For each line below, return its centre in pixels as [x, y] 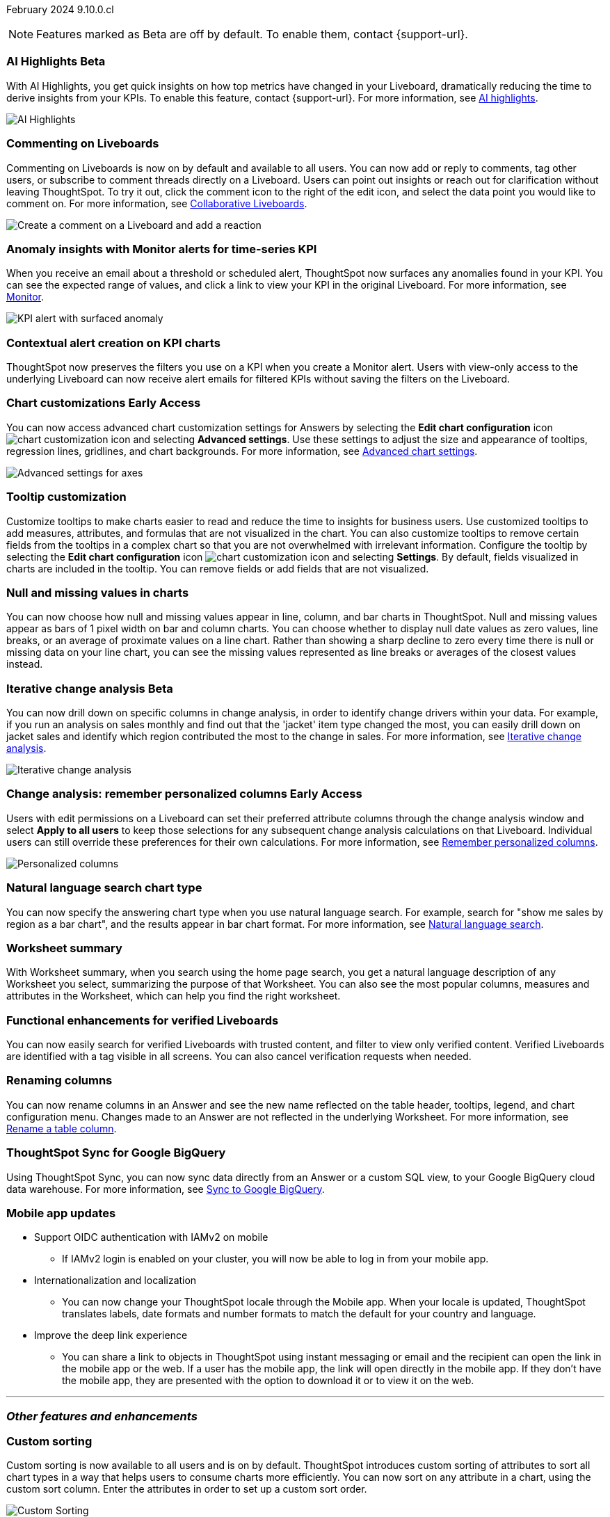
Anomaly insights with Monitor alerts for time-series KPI [162, 249]
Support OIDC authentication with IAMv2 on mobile [151, 1237]
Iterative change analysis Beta [90, 688]
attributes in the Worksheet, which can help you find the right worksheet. [174, 996]
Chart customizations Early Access [104, 403]
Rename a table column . [62, 1128]
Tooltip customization [66, 497]
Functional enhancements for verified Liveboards [143, 1020]
